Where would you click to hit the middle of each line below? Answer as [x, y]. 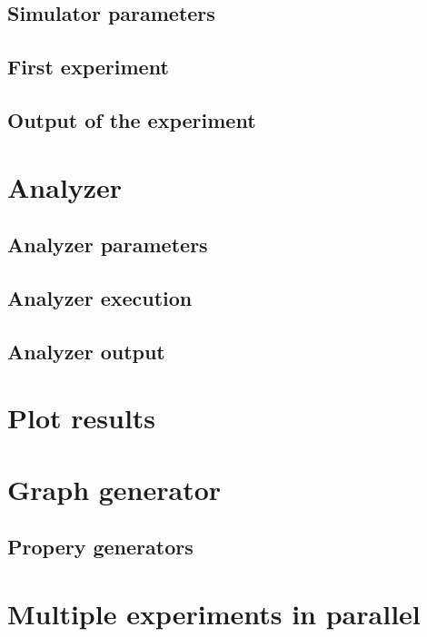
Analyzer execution [100, 297]
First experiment [88, 67]
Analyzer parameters [108, 245]
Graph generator [114, 489]
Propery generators [100, 547]
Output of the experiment [132, 119]
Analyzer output [86, 351]
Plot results [82, 418]
